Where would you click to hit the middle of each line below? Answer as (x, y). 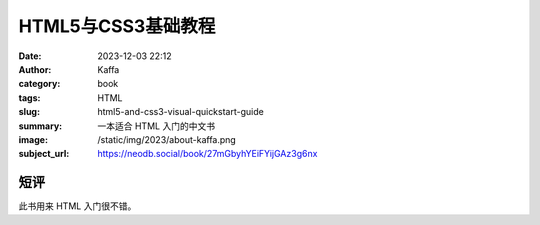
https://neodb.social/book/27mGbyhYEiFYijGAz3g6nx (207, 154)
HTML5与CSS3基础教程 (117, 26)
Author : (35, 69)
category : (39, 84)
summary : (40, 126)
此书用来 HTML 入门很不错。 (77, 206)
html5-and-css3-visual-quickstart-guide (180, 112)
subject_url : (44, 154)
